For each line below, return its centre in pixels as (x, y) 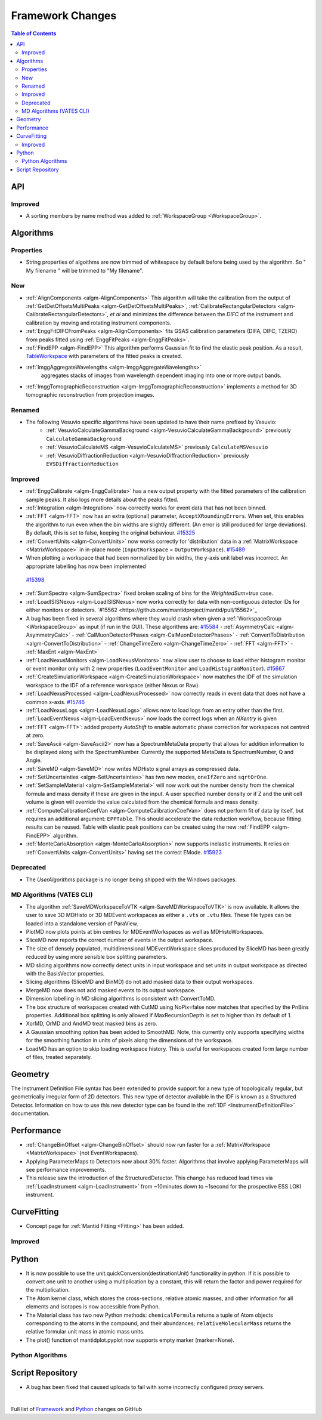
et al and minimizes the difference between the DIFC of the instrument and (201, 314)
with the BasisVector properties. (65, 973)
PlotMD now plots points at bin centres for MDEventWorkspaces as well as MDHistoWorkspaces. (145, 932)
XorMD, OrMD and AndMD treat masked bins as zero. (92, 1024)
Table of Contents (34, 33)
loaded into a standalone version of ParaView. (82, 923)
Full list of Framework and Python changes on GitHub (77, 1409)
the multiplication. (48, 1290)
